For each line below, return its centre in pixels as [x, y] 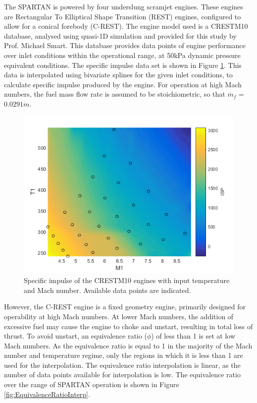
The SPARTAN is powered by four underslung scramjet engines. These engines [124, 6]
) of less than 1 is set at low [193, 336]
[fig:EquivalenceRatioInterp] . [47, 394]
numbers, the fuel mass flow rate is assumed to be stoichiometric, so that [115, 94]
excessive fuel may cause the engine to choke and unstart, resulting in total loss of [128, 326]
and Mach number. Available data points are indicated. [107, 290]
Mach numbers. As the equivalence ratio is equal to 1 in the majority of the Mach [128, 345]
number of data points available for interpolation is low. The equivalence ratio [122, 374]
